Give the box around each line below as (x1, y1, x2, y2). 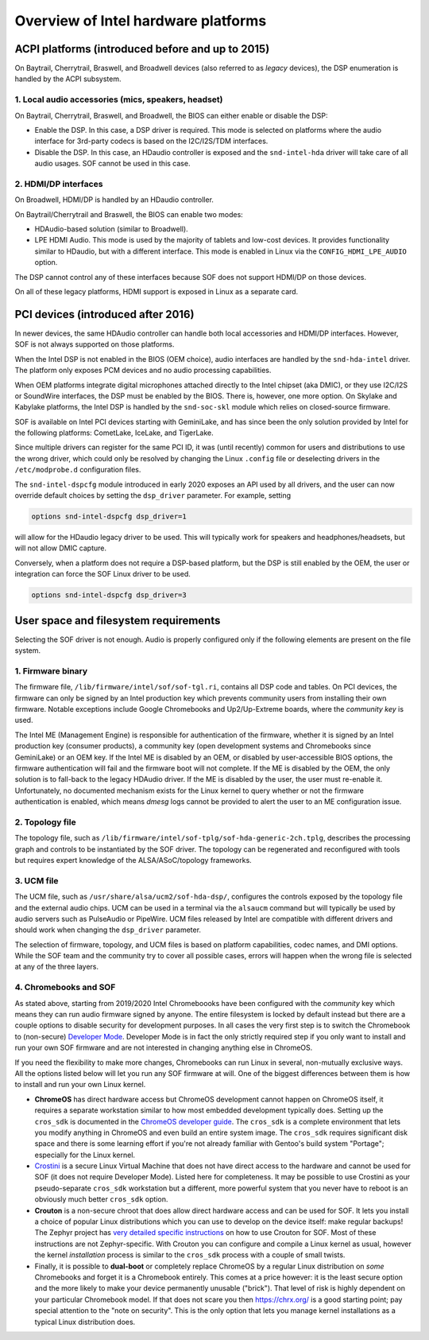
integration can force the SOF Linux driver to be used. (14, 569, 191, 579)
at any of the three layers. (14, 962, 99, 972)
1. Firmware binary (14, 665, 88, 676)
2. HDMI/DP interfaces (14, 178, 103, 189)
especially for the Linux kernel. (34, 1150, 135, 1159)
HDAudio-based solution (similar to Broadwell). (34, 224, 188, 234)
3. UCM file (14, 875, 59, 886)
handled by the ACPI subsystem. (14, 74, 122, 84)
